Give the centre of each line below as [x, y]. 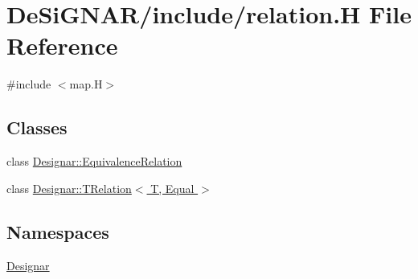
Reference [62, 45]
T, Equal [172, 188]
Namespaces [58, 231]
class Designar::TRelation [69, 188]
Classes [37, 127]
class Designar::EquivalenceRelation [94, 161]
